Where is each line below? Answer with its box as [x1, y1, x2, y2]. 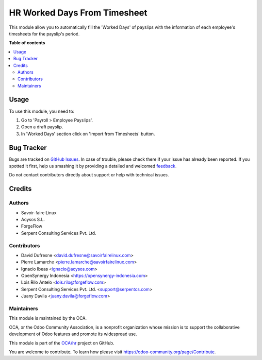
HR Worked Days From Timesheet [9, 7, 147, 18]
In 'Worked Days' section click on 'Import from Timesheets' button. [21, 131, 155, 137]
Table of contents [9, 40, 46, 46]
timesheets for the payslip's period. [9, 31, 80, 36]
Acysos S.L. [21, 216, 45, 222]
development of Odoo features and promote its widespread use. [9, 331, 137, 337]
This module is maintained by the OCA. [9, 315, 87, 321]
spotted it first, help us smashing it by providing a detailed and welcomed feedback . [9, 163, 177, 169]
